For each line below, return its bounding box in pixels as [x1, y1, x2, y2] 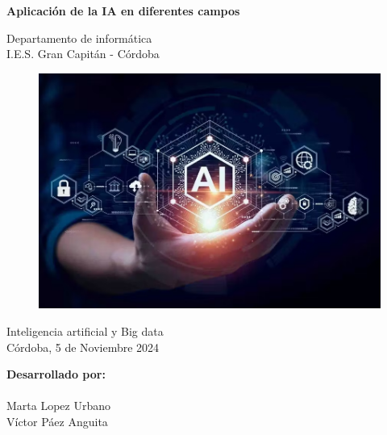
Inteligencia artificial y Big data [6, 322, 164, 339]
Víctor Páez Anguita [6, 412, 108, 429]
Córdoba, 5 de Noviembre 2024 [6, 338, 160, 355]
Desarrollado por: [6, 366, 106, 383]
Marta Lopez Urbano [6, 397, 111, 414]
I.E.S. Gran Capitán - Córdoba [6, 45, 160, 62]
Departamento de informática [6, 29, 152, 46]
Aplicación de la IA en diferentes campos [6, 2, 240, 19]
